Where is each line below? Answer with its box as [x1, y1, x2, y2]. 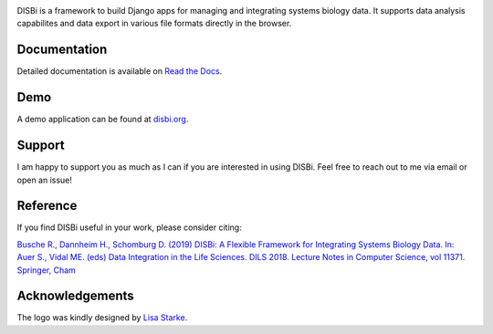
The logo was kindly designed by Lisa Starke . [16, 312, 188, 323]
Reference [16, 198, 78, 214]
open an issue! [16, 174, 73, 185]
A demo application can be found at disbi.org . [16, 114, 189, 125]
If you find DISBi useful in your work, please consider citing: [16, 222, 242, 233]
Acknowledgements [16, 288, 134, 304]
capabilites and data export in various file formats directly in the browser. [16, 18, 292, 29]
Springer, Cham [16, 265, 77, 276]
